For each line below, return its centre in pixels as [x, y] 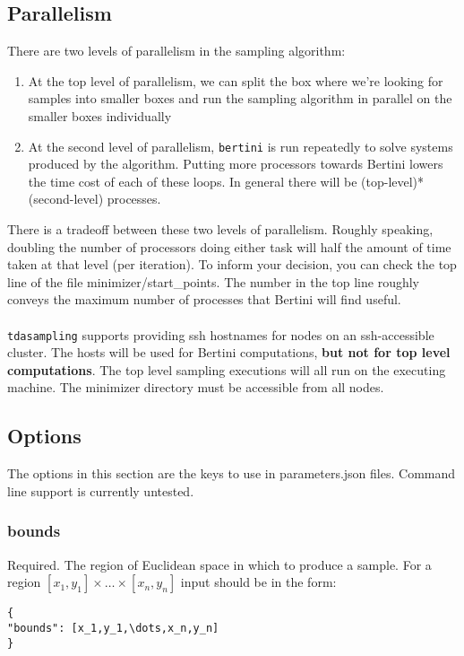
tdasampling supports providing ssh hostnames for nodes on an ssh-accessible [221, 334]
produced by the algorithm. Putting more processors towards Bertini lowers [236, 164]
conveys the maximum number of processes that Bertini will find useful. [204, 299]
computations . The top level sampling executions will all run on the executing [227, 369]
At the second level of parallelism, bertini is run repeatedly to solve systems [241, 146]
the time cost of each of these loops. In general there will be [193, 181]
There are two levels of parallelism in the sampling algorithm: [176, 51]
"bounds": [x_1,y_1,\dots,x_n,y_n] [113, 628]
